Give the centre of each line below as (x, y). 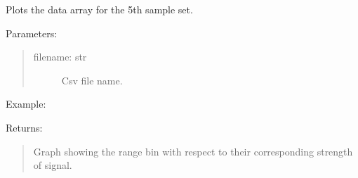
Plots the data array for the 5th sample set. (99, 9)
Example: (26, 104)
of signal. (53, 165)
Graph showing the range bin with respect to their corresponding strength (193, 151)
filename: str (60, 57)
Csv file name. (92, 80)
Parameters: (32, 33)
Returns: (24, 127)
